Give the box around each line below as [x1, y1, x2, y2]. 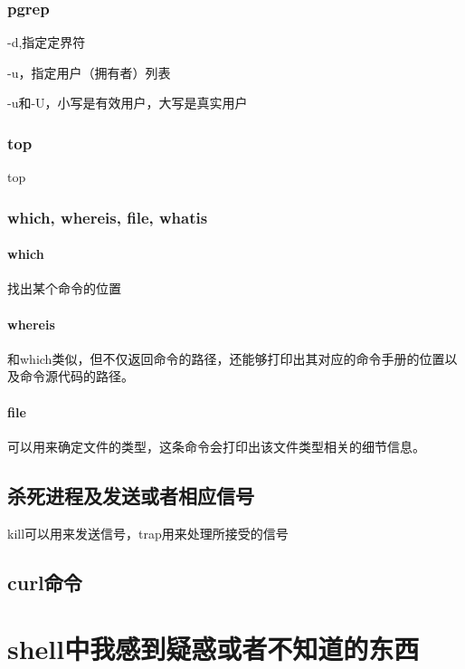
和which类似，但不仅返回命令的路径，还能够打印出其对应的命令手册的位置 [7, 349, 445, 368]
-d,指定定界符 [7, 33, 86, 52]
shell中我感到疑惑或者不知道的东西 [7, 630, 420, 667]
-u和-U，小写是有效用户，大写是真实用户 [7, 93, 248, 112]
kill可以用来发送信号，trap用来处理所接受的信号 [7, 523, 289, 542]
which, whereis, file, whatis [7, 205, 208, 228]
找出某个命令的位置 [7, 279, 121, 298]
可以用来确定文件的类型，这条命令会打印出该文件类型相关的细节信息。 [7, 436, 425, 455]
